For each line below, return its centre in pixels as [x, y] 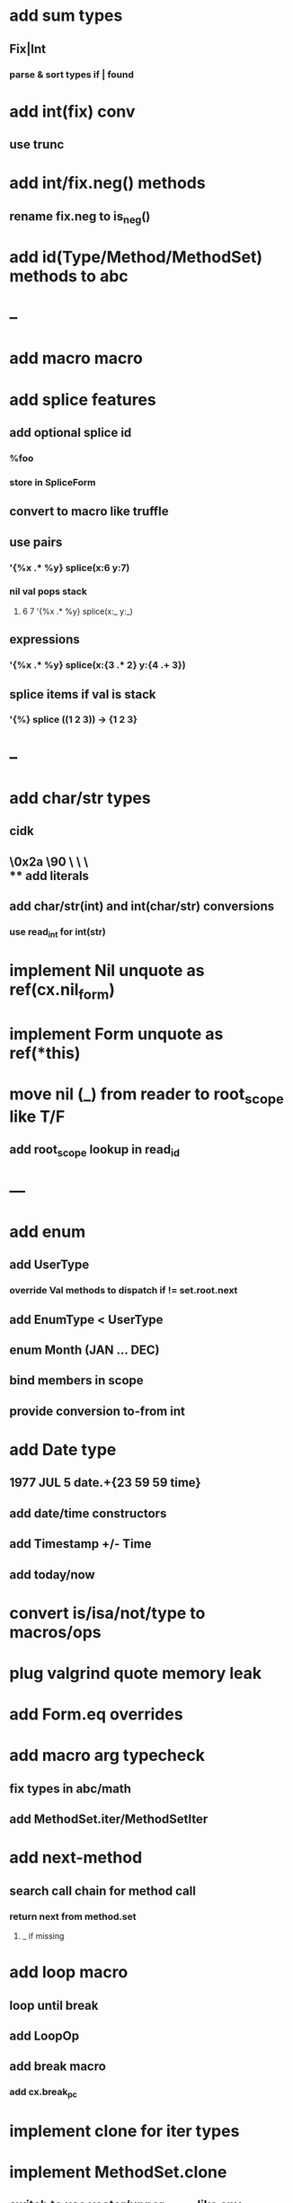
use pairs [36, 542]
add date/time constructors [88, 1513]
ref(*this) [45, 1053]
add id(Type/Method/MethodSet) [136, 258]
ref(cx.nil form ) [62, 991]
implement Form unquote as [116, 1034]
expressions [44, 640]
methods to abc [69, 276]
